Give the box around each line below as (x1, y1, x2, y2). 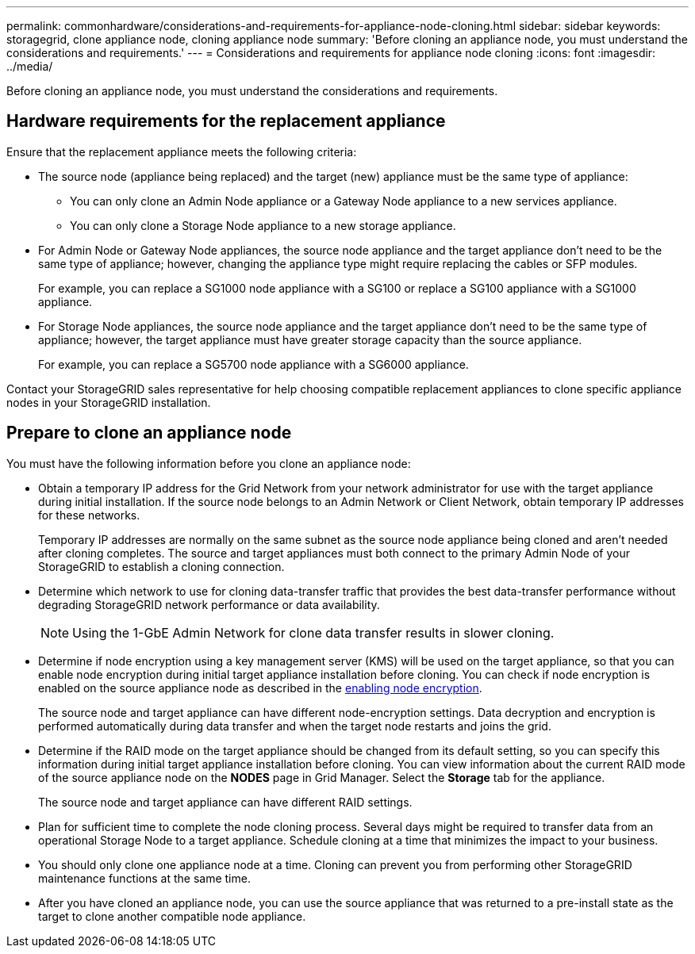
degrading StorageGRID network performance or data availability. (38, 597, 380, 611)
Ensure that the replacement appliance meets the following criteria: (6, 144, 357, 159)
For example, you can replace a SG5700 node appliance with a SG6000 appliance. (38, 357, 469, 371)
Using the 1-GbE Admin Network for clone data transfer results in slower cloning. (72, 624, 555, 641)
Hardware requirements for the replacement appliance (6, 111, 446, 132)
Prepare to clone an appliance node (6, 423, 292, 443)
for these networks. (38, 508, 140, 522)
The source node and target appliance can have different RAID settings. (38, 795, 413, 809)
